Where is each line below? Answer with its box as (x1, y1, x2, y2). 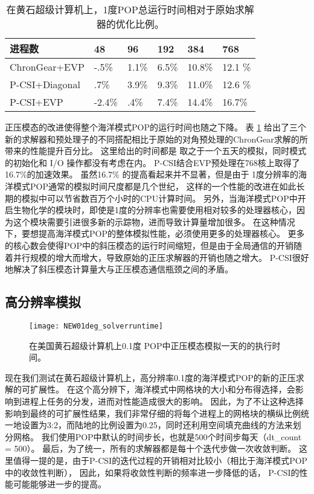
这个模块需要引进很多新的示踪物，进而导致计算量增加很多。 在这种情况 (13, 215, 295, 228)
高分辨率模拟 (5, 292, 81, 311)
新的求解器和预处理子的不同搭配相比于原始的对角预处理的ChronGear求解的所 (5, 132, 308, 145)
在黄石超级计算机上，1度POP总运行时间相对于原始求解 (6, 2, 254, 16)
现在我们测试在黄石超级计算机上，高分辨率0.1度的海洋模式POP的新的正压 (5, 371, 296, 383)
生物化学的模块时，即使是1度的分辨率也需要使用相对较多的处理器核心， (13, 204, 296, 216)
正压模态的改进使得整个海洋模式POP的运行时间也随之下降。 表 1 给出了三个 (5, 121, 306, 133)
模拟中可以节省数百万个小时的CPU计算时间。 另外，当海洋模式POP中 (21, 191, 298, 204)
